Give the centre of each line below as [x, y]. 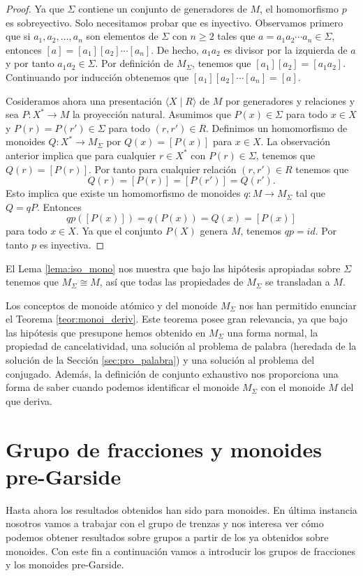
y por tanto [30, 63]
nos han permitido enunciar [298, 305]
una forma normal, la [273, 332]
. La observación [296, 141]
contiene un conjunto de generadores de [163, 8]
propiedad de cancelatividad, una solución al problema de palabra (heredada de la [181, 346]
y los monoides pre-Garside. [65, 564]
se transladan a [297, 282]
